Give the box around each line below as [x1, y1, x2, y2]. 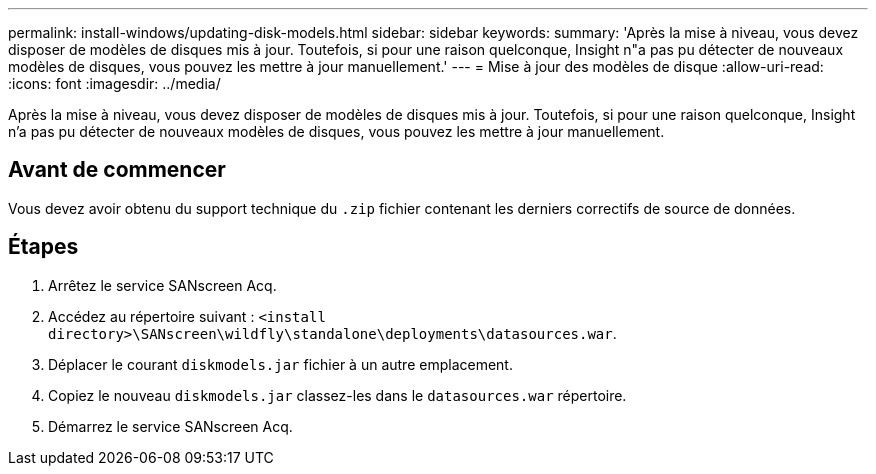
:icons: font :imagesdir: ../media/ [8, 75, 221, 92]
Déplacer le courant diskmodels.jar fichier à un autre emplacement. [48, 355, 513, 373]
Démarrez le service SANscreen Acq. [48, 417, 293, 435]
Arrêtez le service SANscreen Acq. [48, 276, 277, 294]
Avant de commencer [8, 157, 226, 183]
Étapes [8, 234, 79, 260]
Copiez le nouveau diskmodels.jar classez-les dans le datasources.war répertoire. [48, 386, 627, 404]
